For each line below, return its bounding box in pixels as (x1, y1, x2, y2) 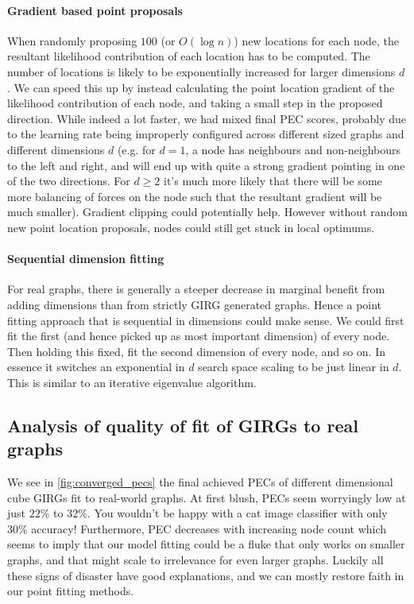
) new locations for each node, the (234, 32, 400, 48)
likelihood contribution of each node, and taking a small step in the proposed (7, 95, 383, 111)
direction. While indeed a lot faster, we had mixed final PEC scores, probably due (7, 110, 407, 126)
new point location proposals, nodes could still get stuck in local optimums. (7, 219, 375, 235)
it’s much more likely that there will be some (164, 172, 382, 189)
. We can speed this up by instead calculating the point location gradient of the (7, 79, 395, 95)
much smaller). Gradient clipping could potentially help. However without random (7, 203, 408, 220)
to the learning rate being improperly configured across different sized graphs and (7, 126, 404, 142)
